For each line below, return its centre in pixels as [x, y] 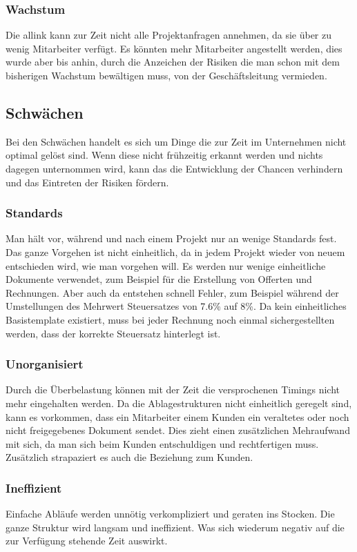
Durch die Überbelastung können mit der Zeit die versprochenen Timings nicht [173, 390]
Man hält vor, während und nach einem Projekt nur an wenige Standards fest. [171, 238]
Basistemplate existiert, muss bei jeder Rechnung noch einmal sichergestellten [170, 319]
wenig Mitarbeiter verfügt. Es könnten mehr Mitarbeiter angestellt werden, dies [174, 48]
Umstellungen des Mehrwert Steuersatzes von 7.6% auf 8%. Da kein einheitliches [176, 306]
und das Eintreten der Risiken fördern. [87, 182]
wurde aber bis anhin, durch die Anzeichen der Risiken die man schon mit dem [173, 62]
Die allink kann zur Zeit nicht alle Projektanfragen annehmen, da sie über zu [168, 35]
